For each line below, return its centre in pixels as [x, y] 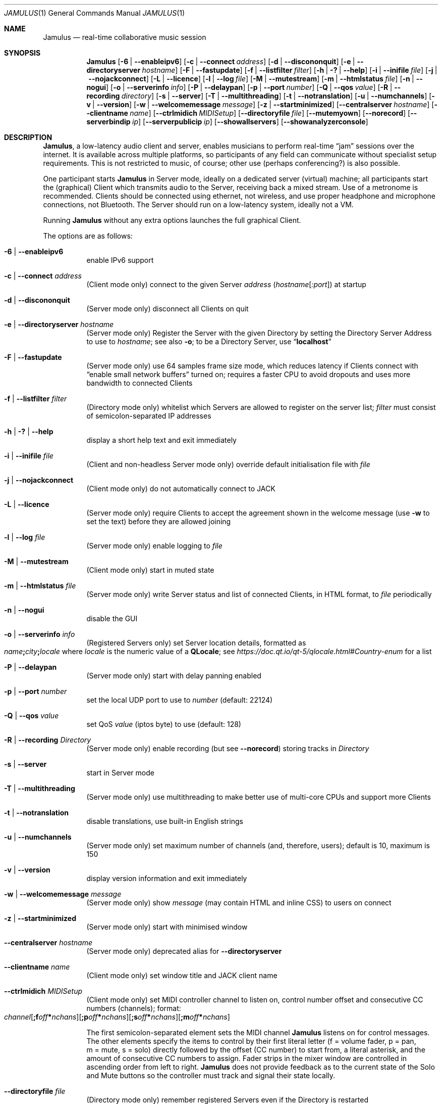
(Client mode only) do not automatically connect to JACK [181, 489]
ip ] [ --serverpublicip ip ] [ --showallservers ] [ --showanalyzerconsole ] [250, 122]
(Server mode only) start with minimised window [167, 927]
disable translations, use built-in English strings [165, 821]
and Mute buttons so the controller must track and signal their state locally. [211, 1075]
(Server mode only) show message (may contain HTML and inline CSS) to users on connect [239, 903]
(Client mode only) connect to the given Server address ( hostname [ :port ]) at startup [226, 284]
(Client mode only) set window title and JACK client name [182, 975]
